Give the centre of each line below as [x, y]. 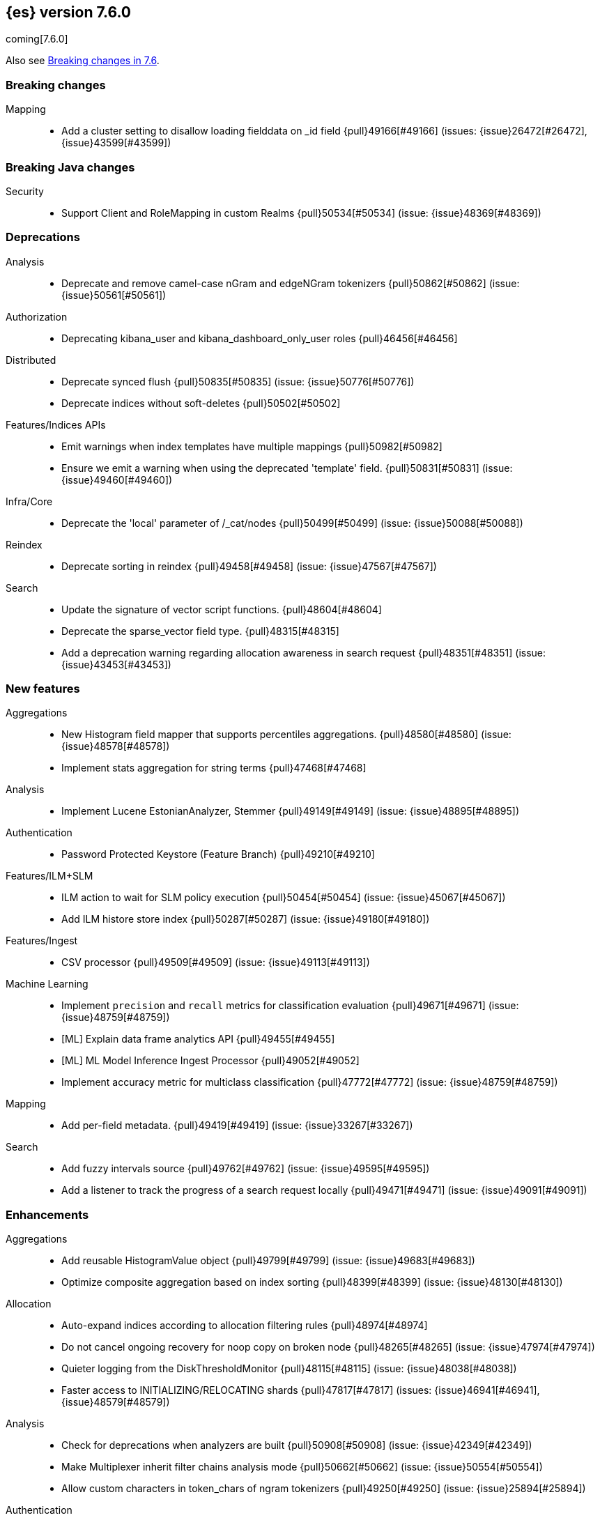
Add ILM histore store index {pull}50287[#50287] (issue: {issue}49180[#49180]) [246, 919]
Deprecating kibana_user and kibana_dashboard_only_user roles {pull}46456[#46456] [260, 338]
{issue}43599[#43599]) [116, 143]
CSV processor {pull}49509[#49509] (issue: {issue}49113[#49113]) [216, 962]
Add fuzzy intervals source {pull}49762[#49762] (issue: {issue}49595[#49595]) [246, 1169]
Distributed [31, 360]
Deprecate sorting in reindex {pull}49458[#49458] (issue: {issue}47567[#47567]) [249, 566]
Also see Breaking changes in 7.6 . [83, 61]
